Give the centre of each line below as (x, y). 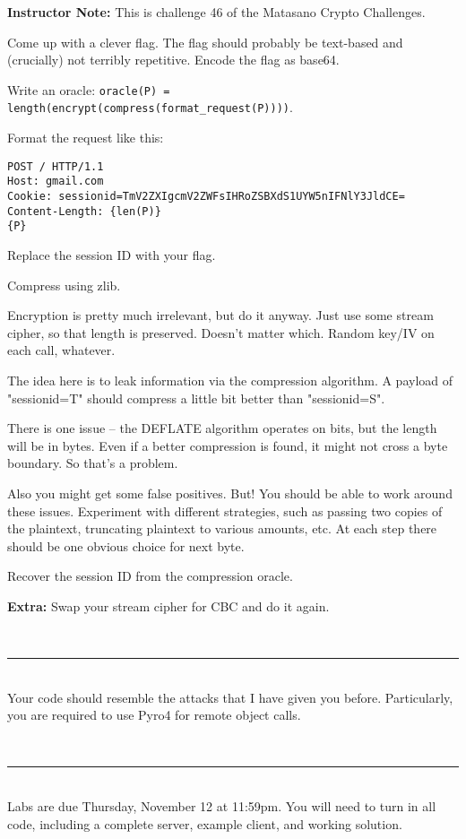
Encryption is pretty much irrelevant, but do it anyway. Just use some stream (220, 315)
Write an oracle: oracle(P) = (89, 89)
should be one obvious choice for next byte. (126, 545)
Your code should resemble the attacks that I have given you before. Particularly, (230, 697)
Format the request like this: (86, 138)
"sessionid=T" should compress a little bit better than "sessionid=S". (196, 398)
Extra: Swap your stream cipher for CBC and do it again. (168, 605)
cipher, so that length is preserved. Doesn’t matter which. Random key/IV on (221, 332)
